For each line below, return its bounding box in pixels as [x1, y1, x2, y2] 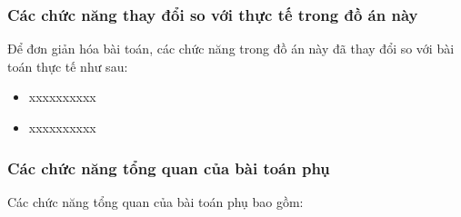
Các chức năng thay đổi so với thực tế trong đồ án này [7, 3, 418, 25]
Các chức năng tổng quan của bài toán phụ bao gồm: [7, 192, 304, 211]
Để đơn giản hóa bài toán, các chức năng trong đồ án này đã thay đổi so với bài [7, 39, 455, 58]
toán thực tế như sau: [7, 56, 128, 75]
